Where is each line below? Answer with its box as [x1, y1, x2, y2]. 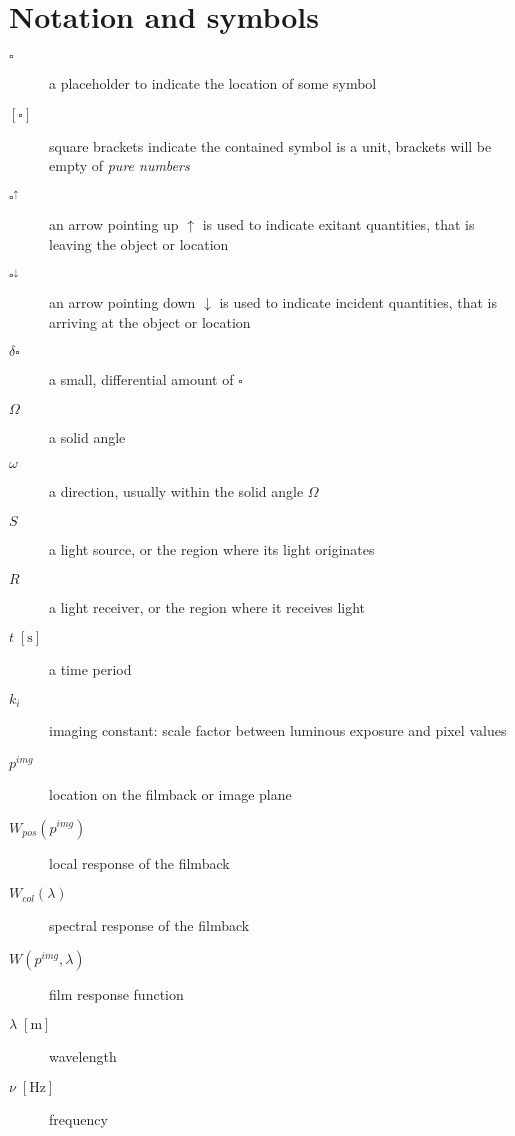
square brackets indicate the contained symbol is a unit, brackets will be [49, 135, 492, 156]
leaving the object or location [49, 234, 229, 254]
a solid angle [49, 426, 126, 447]
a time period [49, 659, 132, 680]
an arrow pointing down [49, 292, 196, 313]
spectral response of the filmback [49, 915, 250, 936]
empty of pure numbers [49, 155, 190, 176]
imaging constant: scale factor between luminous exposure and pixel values [49, 720, 507, 741]
